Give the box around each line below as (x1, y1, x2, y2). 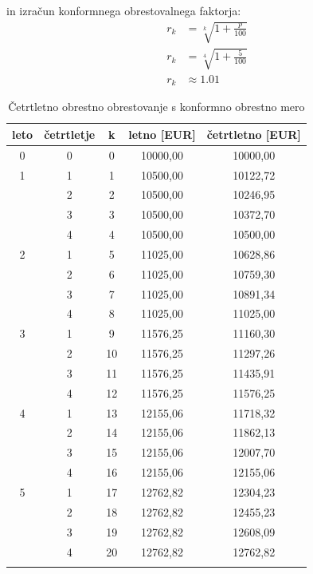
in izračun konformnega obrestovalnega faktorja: (6, 2, 241, 18)
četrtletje (44, 125, 96, 142)
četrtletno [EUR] (206, 125, 301, 142)
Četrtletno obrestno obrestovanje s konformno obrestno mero (8, 98, 305, 115)
